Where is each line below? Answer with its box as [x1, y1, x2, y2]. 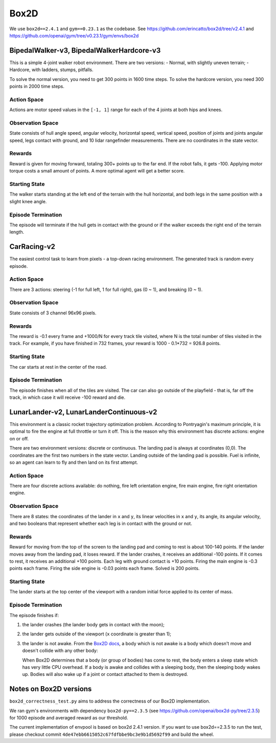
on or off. [9, 435, 29, 441]
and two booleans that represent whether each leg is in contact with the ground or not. [9, 520, 193, 526]
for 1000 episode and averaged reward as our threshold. [9, 715, 128, 720]
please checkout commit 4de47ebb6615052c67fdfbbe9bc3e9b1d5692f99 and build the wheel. [9, 731, 214, 737]
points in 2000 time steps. [9, 83, 65, 90]
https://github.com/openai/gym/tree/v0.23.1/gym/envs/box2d [9, 32, 139, 38]
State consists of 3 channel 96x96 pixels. [9, 310, 97, 316]
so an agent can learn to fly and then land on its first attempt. [9, 459, 138, 465]
